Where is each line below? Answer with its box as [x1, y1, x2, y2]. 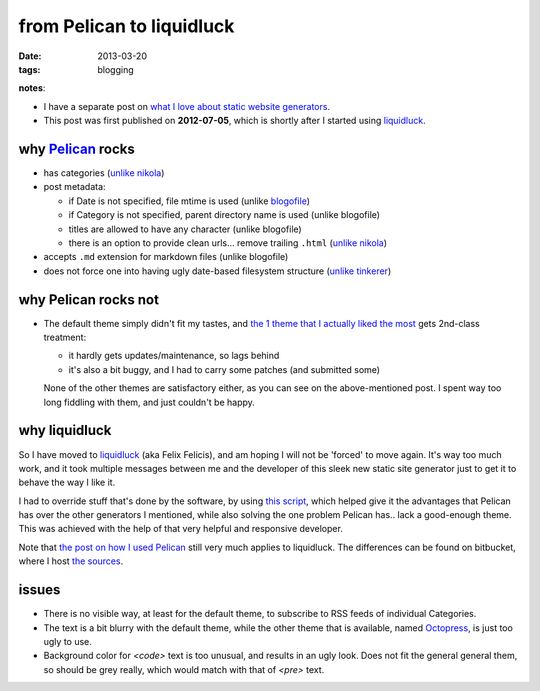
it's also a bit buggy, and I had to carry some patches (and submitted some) [68, 363, 380, 375]
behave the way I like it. [18, 476, 116, 489]
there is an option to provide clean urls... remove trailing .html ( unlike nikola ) [68, 236, 388, 249]
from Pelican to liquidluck [18, 15, 235, 37]
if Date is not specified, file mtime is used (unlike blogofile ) [68, 195, 310, 207]
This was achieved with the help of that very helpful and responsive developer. [18, 523, 344, 535]
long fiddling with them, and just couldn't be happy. [43, 396, 255, 408]
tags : [18, 63, 41, 75]
